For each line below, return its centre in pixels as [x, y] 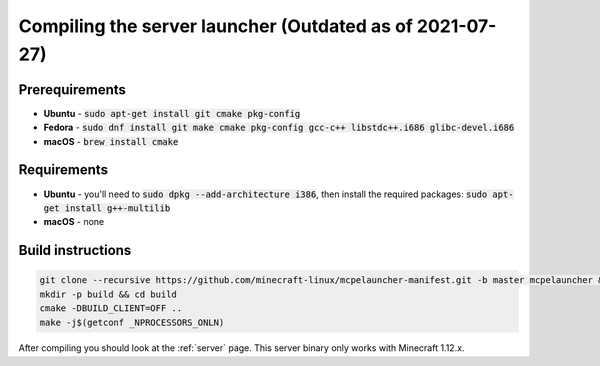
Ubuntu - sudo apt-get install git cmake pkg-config [172, 113]
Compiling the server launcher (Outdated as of [216, 26]
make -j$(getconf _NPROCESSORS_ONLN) [132, 322]
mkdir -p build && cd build [108, 294]
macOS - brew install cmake [111, 141]
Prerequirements [72, 89]
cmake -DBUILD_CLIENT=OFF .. [111, 308]
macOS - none [74, 222]
